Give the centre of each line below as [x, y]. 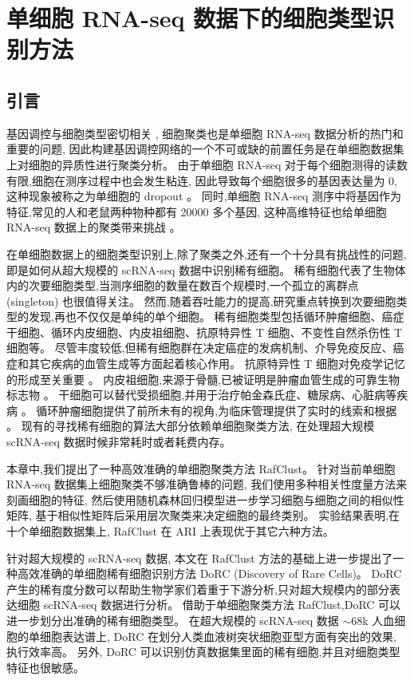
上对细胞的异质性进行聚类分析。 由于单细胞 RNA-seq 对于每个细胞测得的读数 [207, 164]
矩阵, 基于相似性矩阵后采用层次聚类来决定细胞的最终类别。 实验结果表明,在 [203, 515]
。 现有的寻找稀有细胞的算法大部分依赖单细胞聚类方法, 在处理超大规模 [191, 426]
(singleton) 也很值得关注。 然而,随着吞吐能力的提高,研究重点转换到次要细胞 [201, 300]
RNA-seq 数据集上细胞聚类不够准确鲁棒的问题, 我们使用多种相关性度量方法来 [207, 484]
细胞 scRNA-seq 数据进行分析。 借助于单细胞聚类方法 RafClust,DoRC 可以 [209, 605]
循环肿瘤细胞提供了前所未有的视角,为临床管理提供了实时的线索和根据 [217, 410]
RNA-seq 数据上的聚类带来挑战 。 [94, 227]
